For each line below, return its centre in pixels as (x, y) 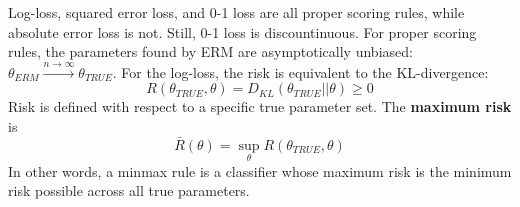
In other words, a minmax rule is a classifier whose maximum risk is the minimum (260, 170)
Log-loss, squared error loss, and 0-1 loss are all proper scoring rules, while (236, 12)
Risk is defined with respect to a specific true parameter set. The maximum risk (260, 106)
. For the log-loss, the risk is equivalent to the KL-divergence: (300, 71)
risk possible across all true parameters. (129, 190)
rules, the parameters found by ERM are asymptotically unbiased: (210, 51)
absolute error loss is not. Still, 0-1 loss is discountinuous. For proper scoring (242, 31)
